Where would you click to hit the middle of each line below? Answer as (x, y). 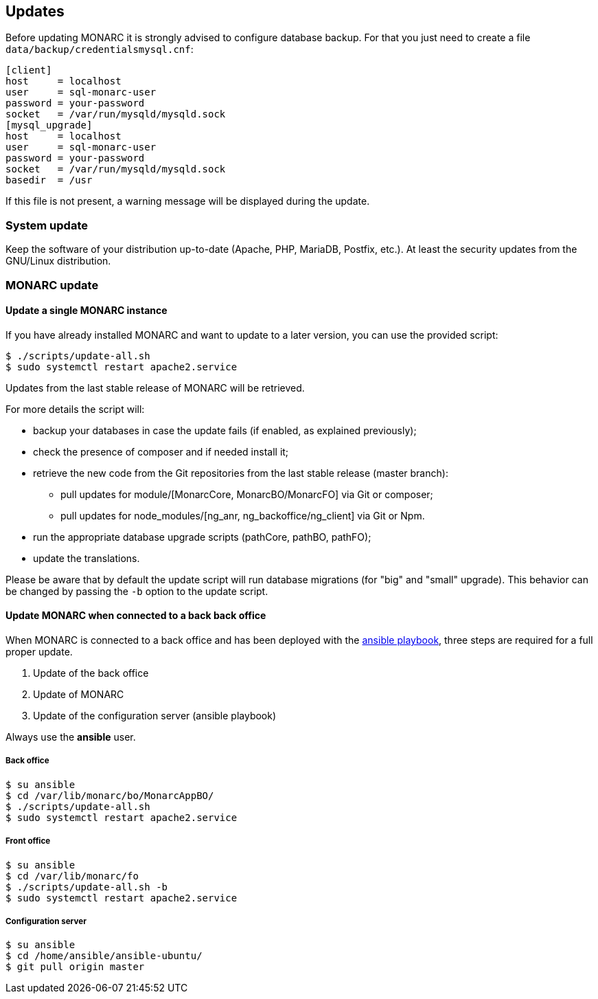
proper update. (39, 651)
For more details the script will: (75, 409)
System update (47, 225)
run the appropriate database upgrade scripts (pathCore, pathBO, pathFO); (202, 537)
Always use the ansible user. (71, 737)
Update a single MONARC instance (87, 311)
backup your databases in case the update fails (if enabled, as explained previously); (225, 430)
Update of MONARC (79, 694)
